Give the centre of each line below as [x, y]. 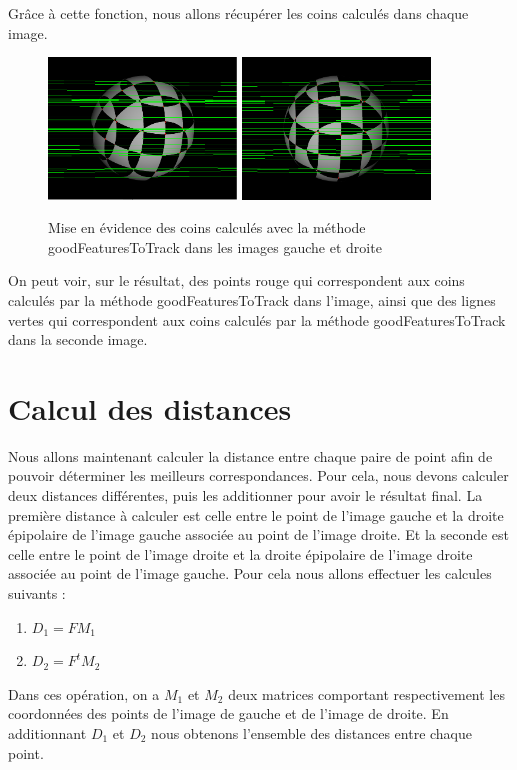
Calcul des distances [150, 407]
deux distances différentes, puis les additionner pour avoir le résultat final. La [245, 495]
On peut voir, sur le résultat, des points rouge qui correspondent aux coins [236, 280]
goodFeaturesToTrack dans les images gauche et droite [215, 246]
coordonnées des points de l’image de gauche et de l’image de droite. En [228, 713]
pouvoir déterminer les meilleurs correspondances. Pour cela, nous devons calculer [258, 475]
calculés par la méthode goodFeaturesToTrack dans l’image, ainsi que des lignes [252, 299]
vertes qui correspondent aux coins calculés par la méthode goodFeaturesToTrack [257, 319]
